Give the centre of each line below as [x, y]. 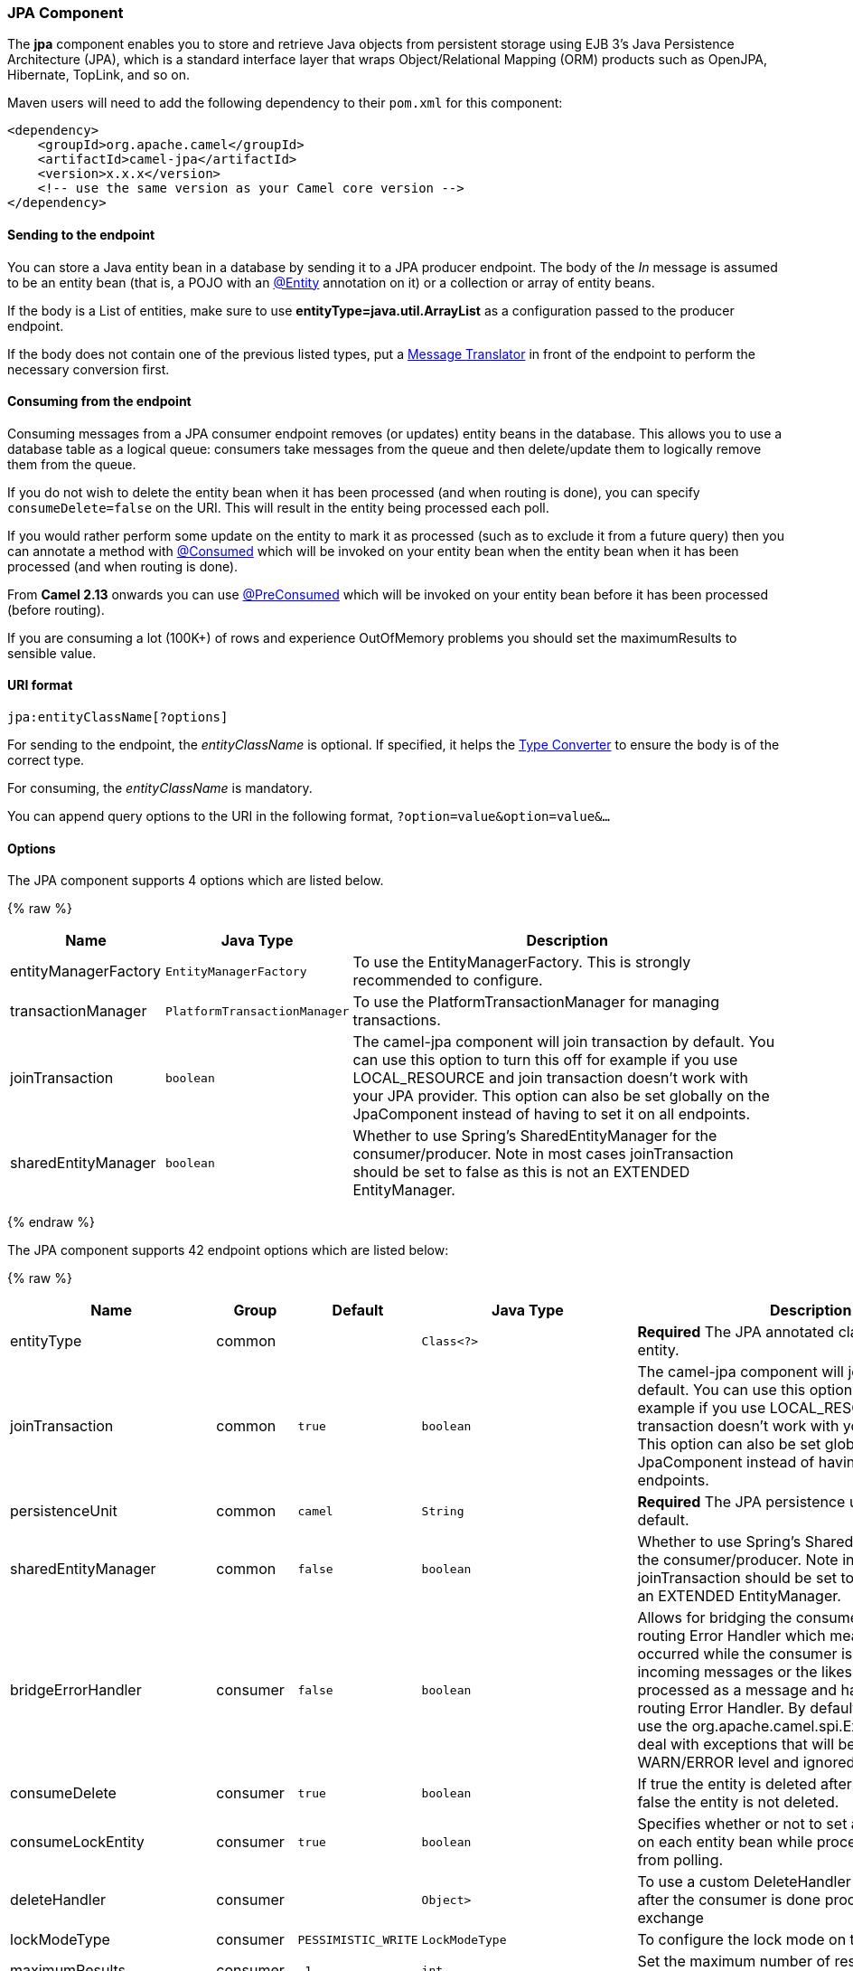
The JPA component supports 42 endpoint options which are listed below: [228, 1250]
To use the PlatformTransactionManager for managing [536, 1002]
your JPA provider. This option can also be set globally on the [561, 1096]
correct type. [46, 760]
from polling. [680, 1860]
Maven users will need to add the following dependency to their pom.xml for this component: [285, 103]
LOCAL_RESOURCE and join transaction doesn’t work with [550, 1078]
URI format [40, 685]
